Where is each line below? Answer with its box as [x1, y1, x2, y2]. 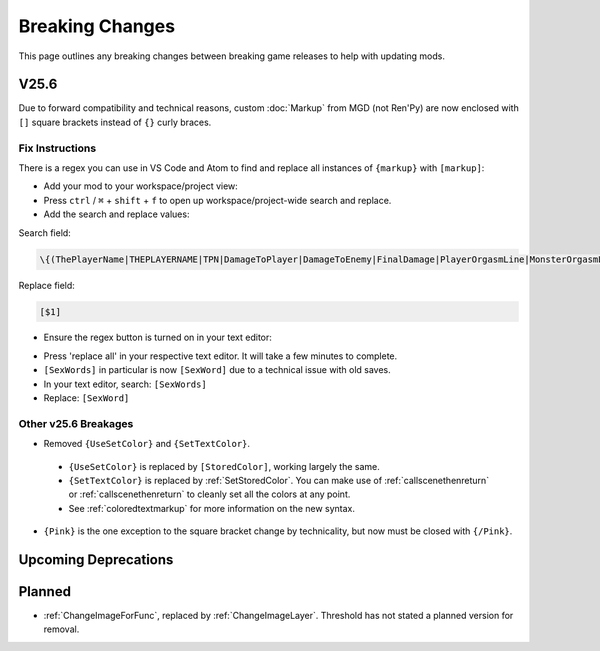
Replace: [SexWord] [43, 392, 130, 404]
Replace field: [18, 279, 75, 291]
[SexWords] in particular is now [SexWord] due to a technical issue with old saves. [43, 364, 392, 376]
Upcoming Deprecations [18, 551, 174, 568]
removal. [43, 623, 80, 635]
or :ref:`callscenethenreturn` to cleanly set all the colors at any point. [68, 488, 351, 500]
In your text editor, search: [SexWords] [43, 378, 207, 390]
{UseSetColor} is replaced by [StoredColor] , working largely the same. [68, 460, 380, 472]
